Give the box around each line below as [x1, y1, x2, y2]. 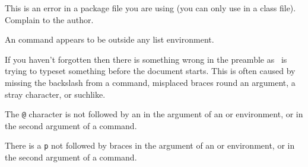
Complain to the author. [5, 13, 94, 25]
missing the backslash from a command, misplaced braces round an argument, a [5, 76, 296, 88]
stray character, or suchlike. [5, 88, 106, 100]
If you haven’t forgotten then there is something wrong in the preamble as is [5, 53, 287, 65]
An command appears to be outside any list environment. [5, 33, 214, 46]
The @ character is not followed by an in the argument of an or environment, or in [5, 108, 303, 120]
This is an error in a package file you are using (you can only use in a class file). [5, 2, 296, 14]
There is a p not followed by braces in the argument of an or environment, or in [5, 139, 295, 152]
